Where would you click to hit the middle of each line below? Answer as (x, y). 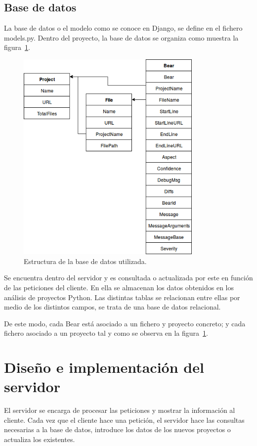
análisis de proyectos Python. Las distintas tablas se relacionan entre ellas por (122, 297)
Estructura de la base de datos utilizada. (85, 261)
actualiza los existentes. (40, 439)
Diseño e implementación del (104, 367)
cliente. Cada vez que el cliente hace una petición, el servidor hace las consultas (124, 420)
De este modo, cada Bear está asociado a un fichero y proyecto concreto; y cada (125, 323)
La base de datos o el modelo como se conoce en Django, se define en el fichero (123, 28)
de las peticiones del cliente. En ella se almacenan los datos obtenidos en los (119, 287)
